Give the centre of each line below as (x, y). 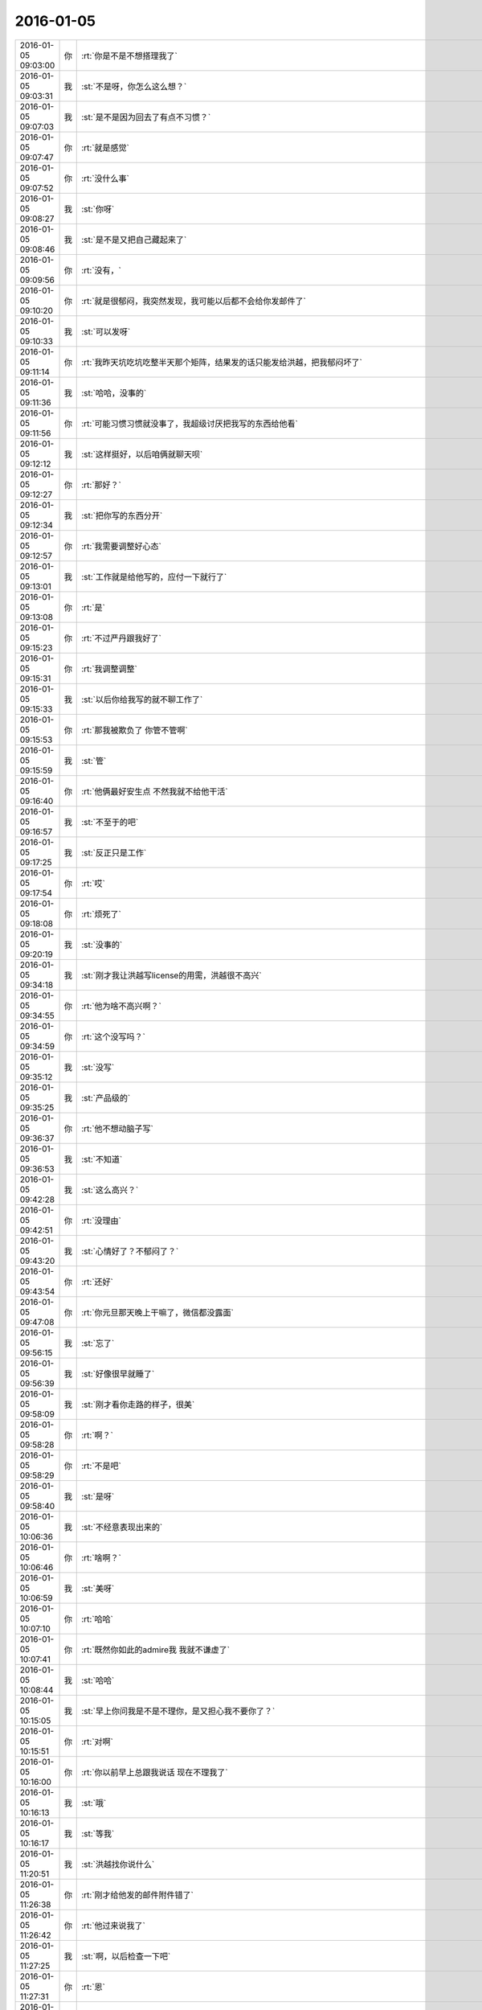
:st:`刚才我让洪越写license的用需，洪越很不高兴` (172, 975)
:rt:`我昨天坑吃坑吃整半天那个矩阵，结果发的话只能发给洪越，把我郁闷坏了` (222, 362)
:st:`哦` (94, 1803)
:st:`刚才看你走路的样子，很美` (138, 1405)
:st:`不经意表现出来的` (122, 1527)
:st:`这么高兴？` (110, 1190)
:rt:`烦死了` (102, 914)
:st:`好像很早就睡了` (118, 1373)
